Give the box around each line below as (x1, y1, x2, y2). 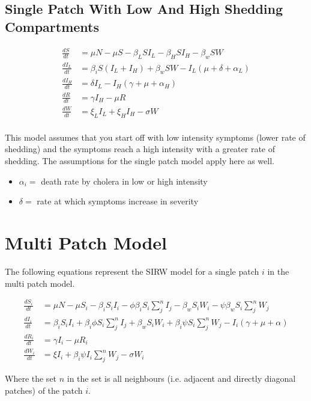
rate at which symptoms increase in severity (37, 195, 199, 207)
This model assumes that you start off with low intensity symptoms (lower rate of (5, 130, 306, 143)
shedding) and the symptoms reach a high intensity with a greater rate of (5, 142, 276, 155)
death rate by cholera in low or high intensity (41, 174, 208, 187)
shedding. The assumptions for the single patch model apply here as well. (5, 155, 274, 167)
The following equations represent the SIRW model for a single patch (5, 265, 259, 277)
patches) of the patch (5, 384, 83, 396)
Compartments (5, 17, 99, 35)
